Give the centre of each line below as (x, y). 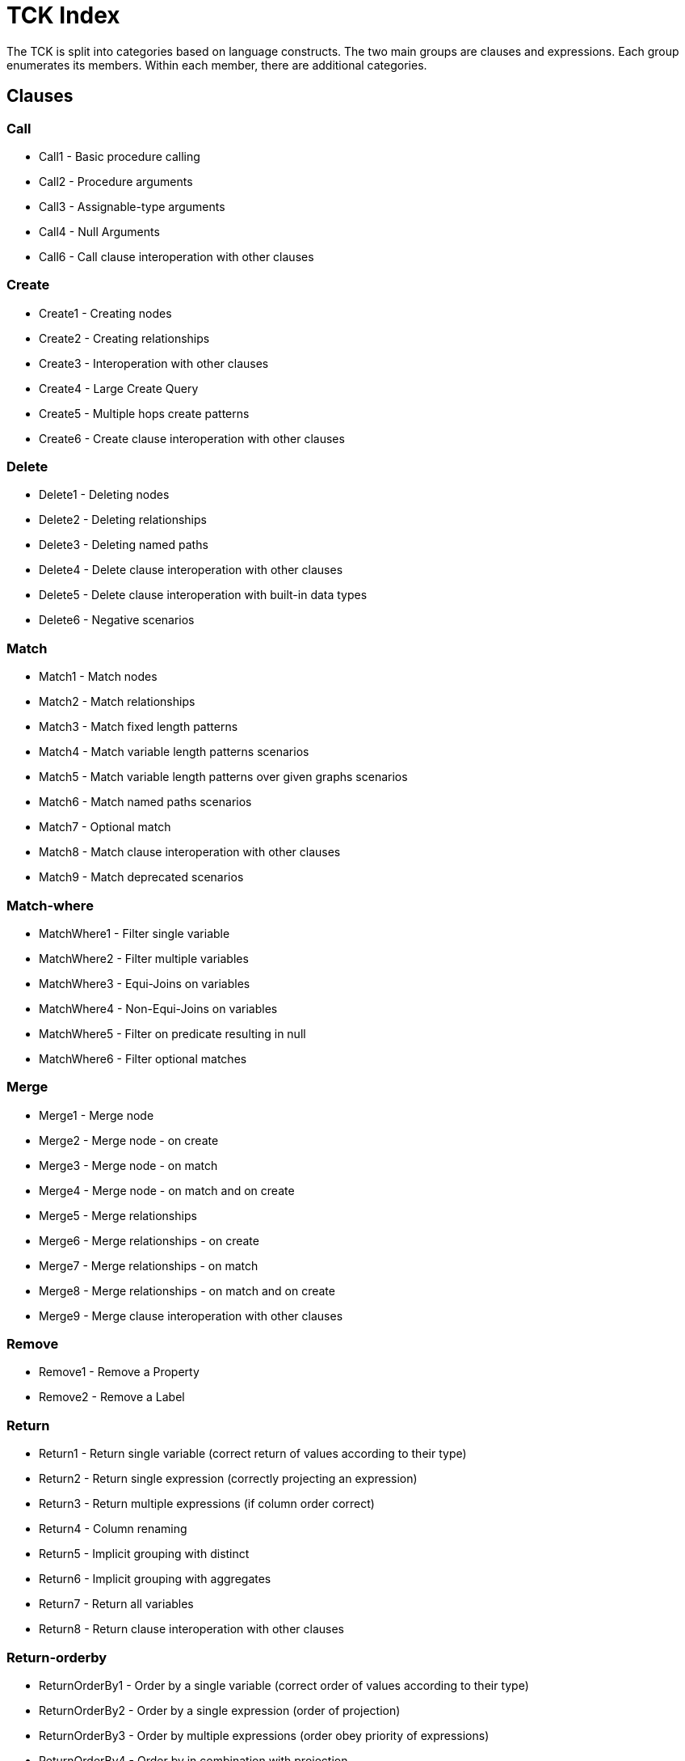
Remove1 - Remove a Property (119, 1372)
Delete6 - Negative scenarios (117, 620)
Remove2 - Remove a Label (112, 1397)
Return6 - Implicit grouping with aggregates (155, 1579)
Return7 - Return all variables (116, 1604)
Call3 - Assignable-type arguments (132, 206)
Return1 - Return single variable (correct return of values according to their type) (253, 1454)
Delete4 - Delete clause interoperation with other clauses (191, 570)
